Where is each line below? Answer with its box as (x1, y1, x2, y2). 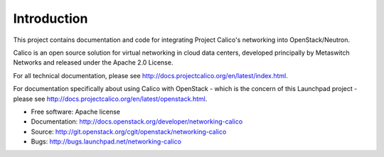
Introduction (13, 11, 88, 26)
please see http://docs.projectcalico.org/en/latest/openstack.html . (13, 94, 208, 103)
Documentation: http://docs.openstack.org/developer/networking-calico (31, 117, 243, 126)
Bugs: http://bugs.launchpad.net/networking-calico (31, 137, 181, 146)
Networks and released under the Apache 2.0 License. (13, 58, 174, 67)
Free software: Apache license (31, 107, 121, 116)
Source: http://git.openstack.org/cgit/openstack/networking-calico (31, 127, 227, 136)
